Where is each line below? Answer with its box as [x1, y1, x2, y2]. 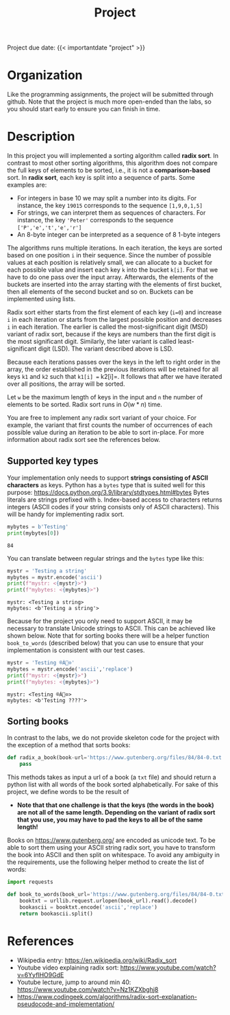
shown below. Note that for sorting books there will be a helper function [7, 631, 209, 640]
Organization [7, 67, 83, 83]
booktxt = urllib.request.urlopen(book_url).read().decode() [19, 897, 197, 904]
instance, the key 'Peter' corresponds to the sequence [16, 216, 174, 224]
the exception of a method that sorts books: [7, 741, 131, 749]
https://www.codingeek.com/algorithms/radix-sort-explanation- [16, 992, 197, 1001]
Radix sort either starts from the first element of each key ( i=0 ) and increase [7, 308, 222, 316]
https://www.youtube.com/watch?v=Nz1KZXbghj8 [16, 985, 159, 993]
